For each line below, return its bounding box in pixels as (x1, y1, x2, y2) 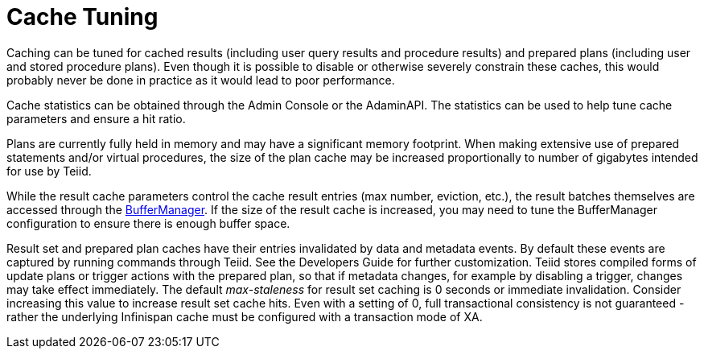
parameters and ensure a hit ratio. (6, 111, 186, 126)
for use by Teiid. (6, 163, 92, 178)
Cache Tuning (6, 3, 159, 31)
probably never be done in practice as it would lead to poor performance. (6, 72, 395, 87)
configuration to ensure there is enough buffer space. (6, 216, 290, 230)
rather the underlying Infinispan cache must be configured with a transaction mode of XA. (6, 309, 483, 324)
